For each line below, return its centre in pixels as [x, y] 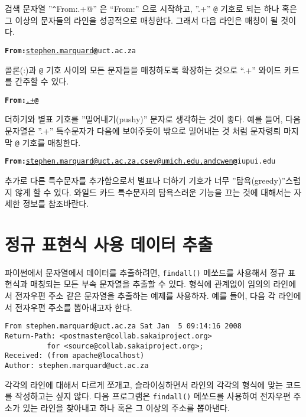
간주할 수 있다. [42, 81]
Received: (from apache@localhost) [75, 356]
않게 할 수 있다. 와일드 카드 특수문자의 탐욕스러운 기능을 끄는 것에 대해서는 [153, 192]
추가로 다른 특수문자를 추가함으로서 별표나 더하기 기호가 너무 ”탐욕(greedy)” [145, 180]
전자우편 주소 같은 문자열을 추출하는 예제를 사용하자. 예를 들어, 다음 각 [145, 296]
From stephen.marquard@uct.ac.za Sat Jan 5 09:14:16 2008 [123, 326]
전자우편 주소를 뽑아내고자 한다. [74, 307]
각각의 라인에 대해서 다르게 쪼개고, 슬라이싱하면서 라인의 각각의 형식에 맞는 [144, 384]
